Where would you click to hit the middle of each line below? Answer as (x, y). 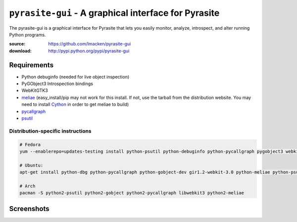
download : (20, 51)
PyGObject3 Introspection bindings (57, 84)
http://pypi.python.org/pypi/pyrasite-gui (89, 51)
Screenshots (29, 208)
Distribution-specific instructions (50, 131)
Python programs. (27, 35)
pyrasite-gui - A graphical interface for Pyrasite (114, 13)
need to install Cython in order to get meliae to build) (75, 104)
